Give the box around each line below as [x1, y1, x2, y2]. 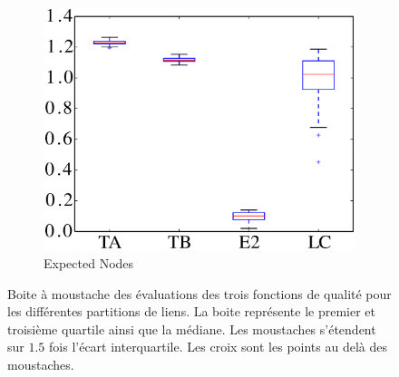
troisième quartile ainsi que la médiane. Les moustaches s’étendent [7, 319, 376, 338]
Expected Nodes [44, 254, 134, 272]
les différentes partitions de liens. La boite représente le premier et [7, 302, 375, 321]
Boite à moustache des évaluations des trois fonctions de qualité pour [7, 284, 392, 303]
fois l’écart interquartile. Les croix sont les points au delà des [49, 337, 387, 356]
